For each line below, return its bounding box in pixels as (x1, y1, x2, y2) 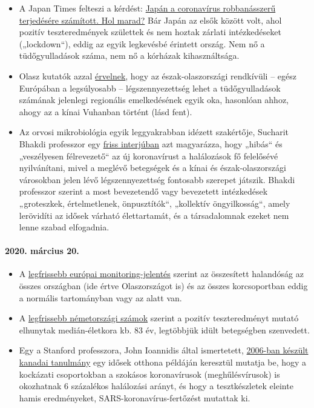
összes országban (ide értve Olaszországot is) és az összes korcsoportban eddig (19, 279, 308, 292)
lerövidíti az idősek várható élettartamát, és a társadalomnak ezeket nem (19, 209, 289, 221)
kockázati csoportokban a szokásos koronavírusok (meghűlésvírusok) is (19, 367, 280, 380)
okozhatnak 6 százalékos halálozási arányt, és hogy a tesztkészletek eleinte (19, 380, 293, 392)
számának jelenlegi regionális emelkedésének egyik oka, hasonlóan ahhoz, (19, 93, 289, 106)
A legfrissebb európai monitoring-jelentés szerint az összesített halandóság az (19, 267, 304, 280)
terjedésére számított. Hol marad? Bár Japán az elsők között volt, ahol (19, 13, 282, 26)
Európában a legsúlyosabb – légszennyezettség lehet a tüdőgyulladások (19, 81, 281, 94)
